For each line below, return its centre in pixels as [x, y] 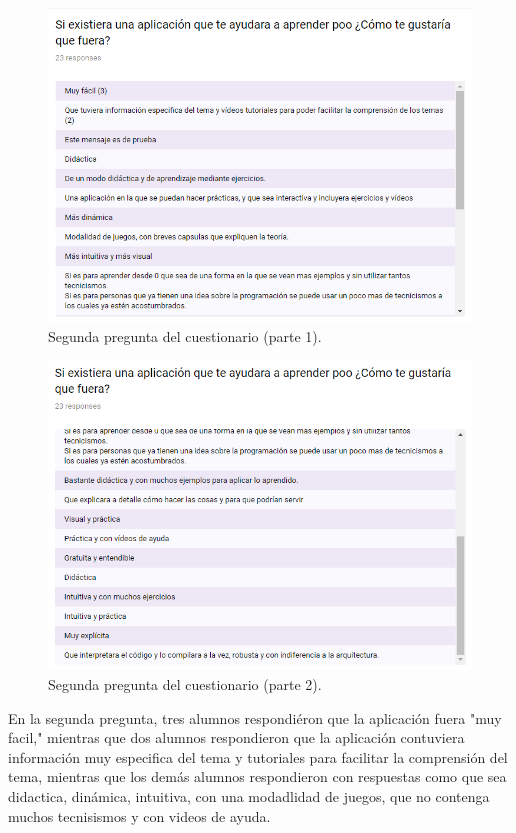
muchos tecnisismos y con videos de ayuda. [139, 815]
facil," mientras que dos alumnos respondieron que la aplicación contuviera [236, 737]
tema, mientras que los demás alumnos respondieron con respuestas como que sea [257, 776]
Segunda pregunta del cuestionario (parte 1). [185, 336]
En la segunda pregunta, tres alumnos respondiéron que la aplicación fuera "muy [255, 717]
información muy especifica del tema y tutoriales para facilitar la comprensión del [258, 756]
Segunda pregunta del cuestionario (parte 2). [185, 683]
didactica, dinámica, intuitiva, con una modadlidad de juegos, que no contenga [249, 795]
